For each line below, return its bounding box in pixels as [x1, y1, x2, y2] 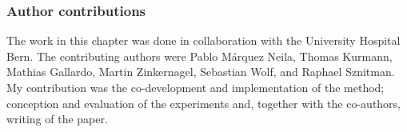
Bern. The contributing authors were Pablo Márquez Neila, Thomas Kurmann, [6, 47, 393, 64]
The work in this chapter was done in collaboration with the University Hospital [6, 32, 401, 49]
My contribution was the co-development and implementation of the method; [6, 79, 385, 95]
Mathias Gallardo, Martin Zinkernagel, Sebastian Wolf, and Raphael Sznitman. [6, 63, 395, 80]
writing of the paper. [6, 110, 108, 127]
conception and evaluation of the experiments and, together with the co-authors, [6, 94, 401, 111]
